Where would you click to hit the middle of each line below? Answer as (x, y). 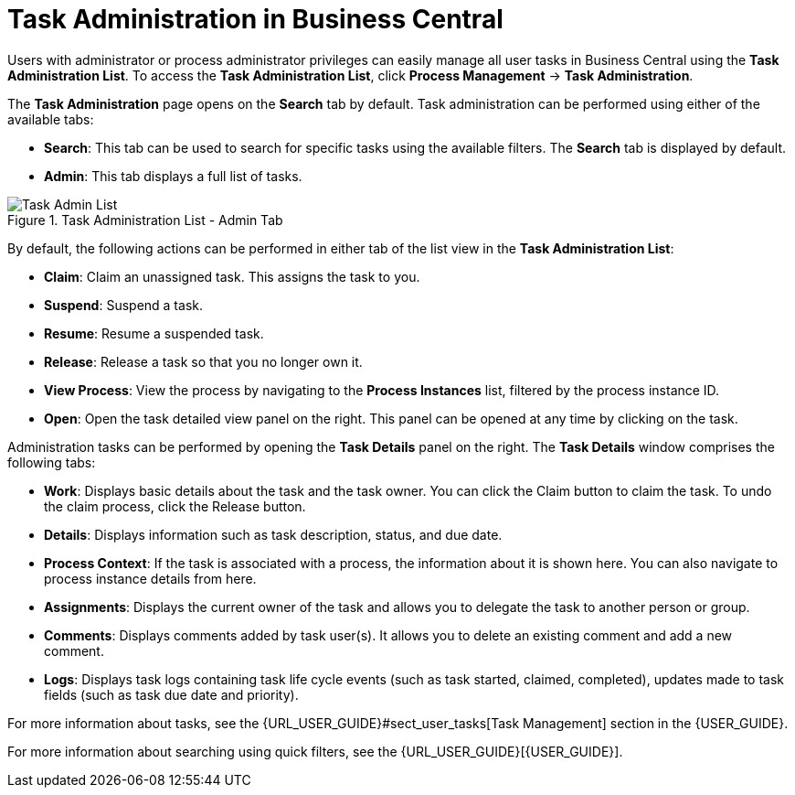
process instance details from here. (150, 578)
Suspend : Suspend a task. (123, 305)
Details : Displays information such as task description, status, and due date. (273, 534)
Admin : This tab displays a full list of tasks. (173, 176)
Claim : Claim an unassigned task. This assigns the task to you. (232, 276)
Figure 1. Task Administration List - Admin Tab (145, 220)
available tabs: (51, 119)
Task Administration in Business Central (255, 19)
